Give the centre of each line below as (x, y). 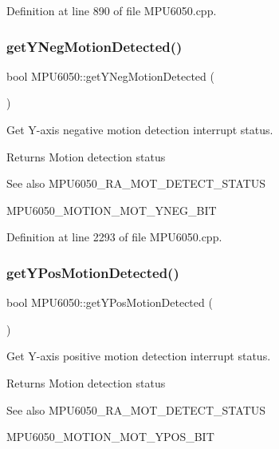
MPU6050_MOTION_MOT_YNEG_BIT (112, 210)
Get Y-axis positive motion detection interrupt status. (139, 356)
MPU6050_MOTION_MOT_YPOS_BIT (110, 437)
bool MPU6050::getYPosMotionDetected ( (110, 302)
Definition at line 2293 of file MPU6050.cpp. (114, 237)
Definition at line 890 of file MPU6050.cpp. (112, 10)
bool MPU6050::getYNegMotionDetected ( (110, 75)
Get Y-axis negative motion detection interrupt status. (140, 129)
